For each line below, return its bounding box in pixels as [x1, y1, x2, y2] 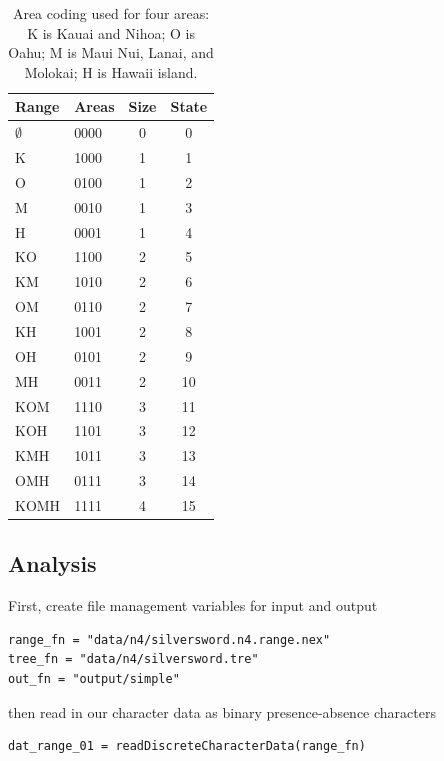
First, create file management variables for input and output [8, 595, 378, 616]
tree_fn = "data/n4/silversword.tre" [8, 652, 259, 667]
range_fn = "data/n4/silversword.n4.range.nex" [8, 632, 331, 647]
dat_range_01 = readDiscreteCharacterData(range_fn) [8, 739, 366, 754]
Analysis [8, 548, 97, 579]
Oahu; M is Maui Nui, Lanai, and [8, 42, 214, 63]
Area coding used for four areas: [12, 3, 210, 23]
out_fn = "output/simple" [8, 671, 180, 686]
